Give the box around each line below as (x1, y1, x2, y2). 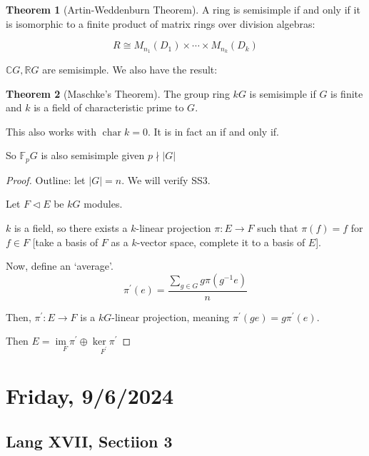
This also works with (6, 123, 97, 138)
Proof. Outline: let (6, 172, 86, 187)
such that (257, 221, 298, 235)
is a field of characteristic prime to (34, 100, 184, 115)
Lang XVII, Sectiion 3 (6, 430, 173, 452)
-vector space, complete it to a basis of (136, 234, 305, 249)
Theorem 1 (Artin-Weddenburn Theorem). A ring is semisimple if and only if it (6, 2, 360, 16)
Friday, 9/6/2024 (6, 381, 174, 410)
